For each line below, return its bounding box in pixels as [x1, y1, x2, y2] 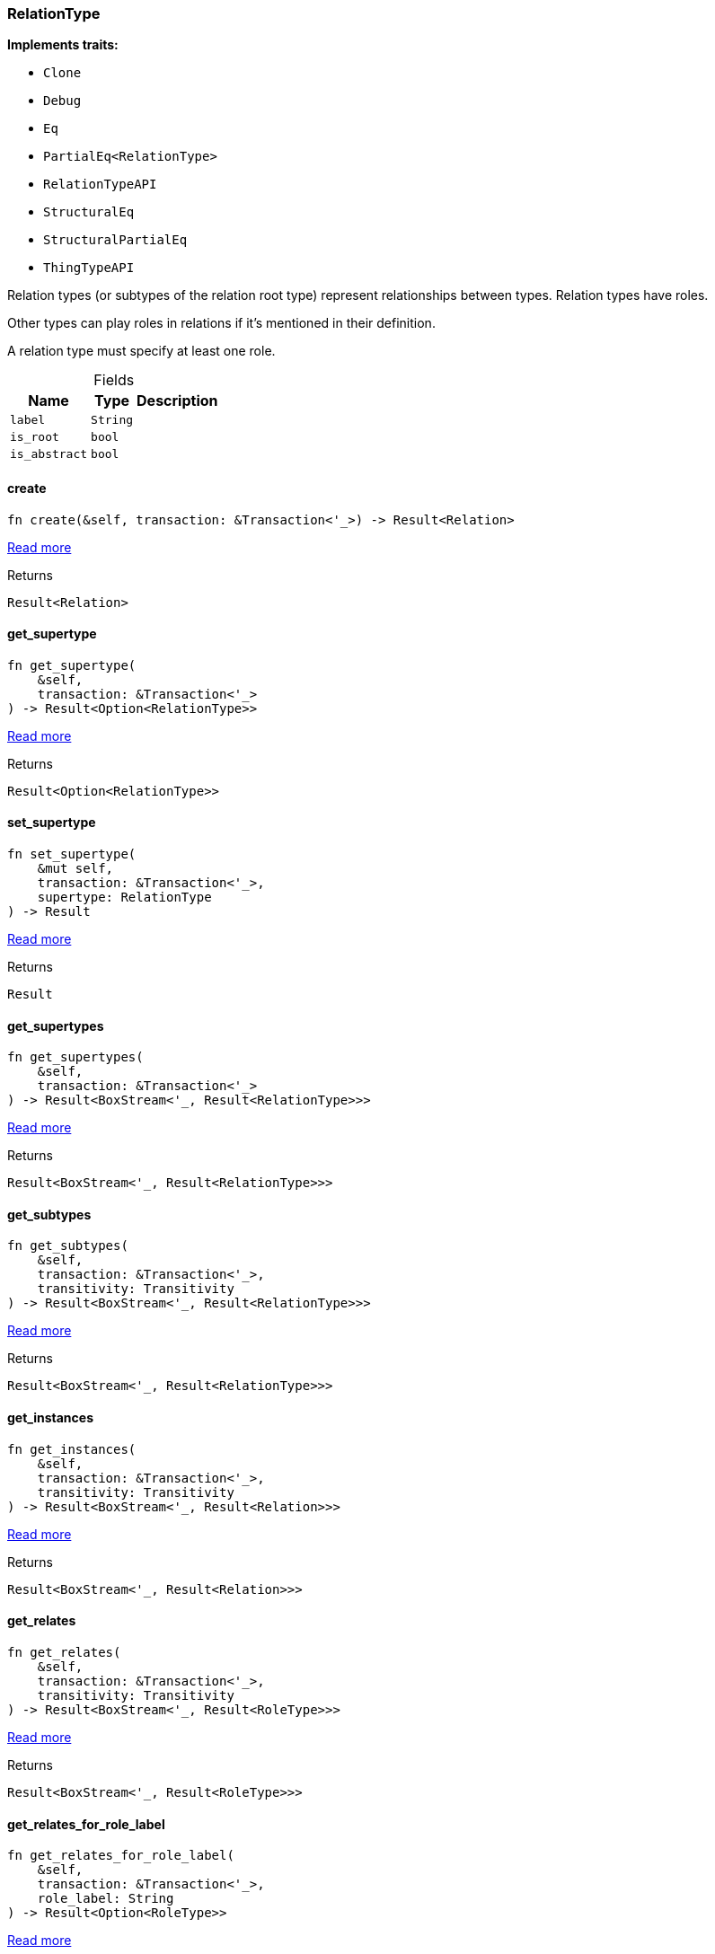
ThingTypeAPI [43, 260, 135, 276]
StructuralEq [43, 205, 135, 220]
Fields [93, 371, 135, 390]
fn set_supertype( [7, 847, 137, 862]
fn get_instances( [7, 1441, 137, 1457]
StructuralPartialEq [43, 233, 188, 248]
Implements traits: [7, 37, 119, 53]
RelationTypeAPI [43, 177, 157, 192]
